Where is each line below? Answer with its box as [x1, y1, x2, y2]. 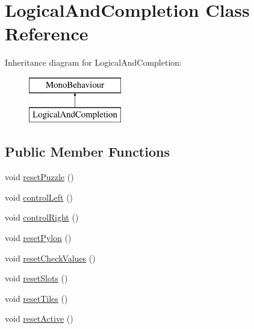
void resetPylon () [5, 231, 72, 244]
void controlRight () [5, 211, 79, 224]
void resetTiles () [5, 292, 68, 304]
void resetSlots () [5, 272, 68, 284]
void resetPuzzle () [5, 171, 74, 183]
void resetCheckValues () [5, 251, 96, 264]
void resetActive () [5, 312, 73, 325]
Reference [5, 21, 88, 46]
